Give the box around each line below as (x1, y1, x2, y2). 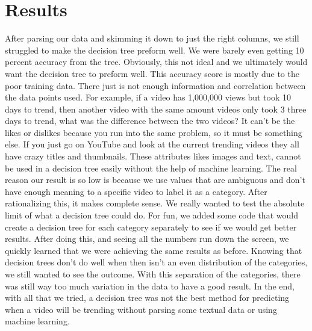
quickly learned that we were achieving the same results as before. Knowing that (5, 244, 302, 256)
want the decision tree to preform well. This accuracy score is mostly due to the (5, 67, 299, 79)
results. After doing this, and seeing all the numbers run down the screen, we (5, 232, 289, 245)
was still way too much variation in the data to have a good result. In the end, (5, 279, 295, 292)
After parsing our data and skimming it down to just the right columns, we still (5, 32, 299, 45)
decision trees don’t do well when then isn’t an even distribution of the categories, (5, 256, 308, 268)
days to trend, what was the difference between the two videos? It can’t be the (5, 114, 295, 127)
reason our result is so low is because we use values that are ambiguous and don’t (5, 173, 305, 186)
